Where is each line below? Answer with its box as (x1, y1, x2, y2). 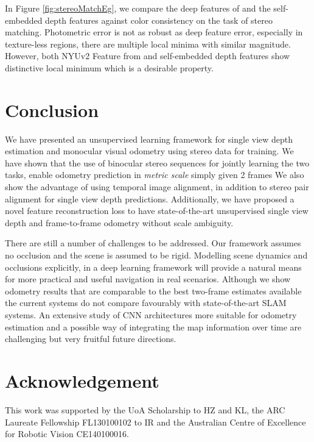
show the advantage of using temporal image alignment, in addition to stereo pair (5, 180, 309, 193)
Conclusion (5, 97, 99, 122)
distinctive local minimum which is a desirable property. (5, 61, 214, 74)
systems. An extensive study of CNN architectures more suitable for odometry (5, 308, 297, 321)
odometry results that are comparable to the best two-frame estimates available (5, 284, 302, 297)
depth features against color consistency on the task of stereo (45, 13, 273, 26)
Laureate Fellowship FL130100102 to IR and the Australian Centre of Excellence (5, 415, 306, 428)
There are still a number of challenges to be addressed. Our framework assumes (5, 237, 301, 249)
